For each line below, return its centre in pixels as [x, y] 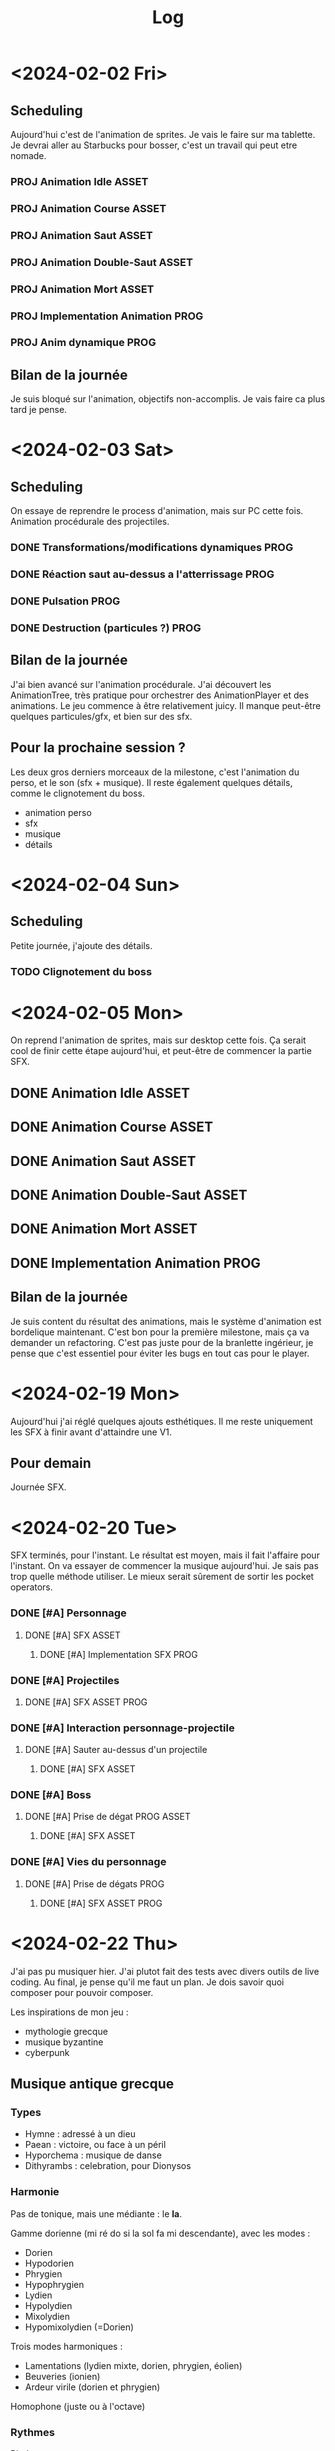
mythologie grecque [66, 2031]
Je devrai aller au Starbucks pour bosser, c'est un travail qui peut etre [154, 145]
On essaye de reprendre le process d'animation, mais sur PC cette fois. [157, 511]
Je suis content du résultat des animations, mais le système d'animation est [166, 1321]
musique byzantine [64, 2042]
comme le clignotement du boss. [77, 793]
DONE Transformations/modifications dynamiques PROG [152, 548]
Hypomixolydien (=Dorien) [79, 2327]
